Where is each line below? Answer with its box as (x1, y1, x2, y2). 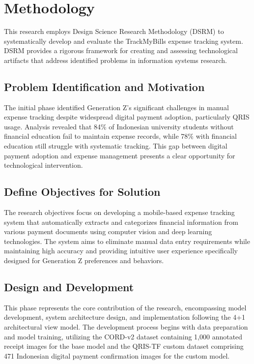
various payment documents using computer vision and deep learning (4, 226, 212, 237)
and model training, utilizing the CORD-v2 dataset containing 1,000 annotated (4, 331, 243, 341)
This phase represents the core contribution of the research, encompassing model (4, 302, 247, 312)
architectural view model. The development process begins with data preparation (4, 322, 248, 332)
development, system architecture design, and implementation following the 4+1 (4, 312, 246, 322)
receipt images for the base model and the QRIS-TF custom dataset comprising (4, 341, 244, 351)
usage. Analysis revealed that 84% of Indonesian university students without (4, 121, 234, 131)
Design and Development (4, 279, 134, 295)
